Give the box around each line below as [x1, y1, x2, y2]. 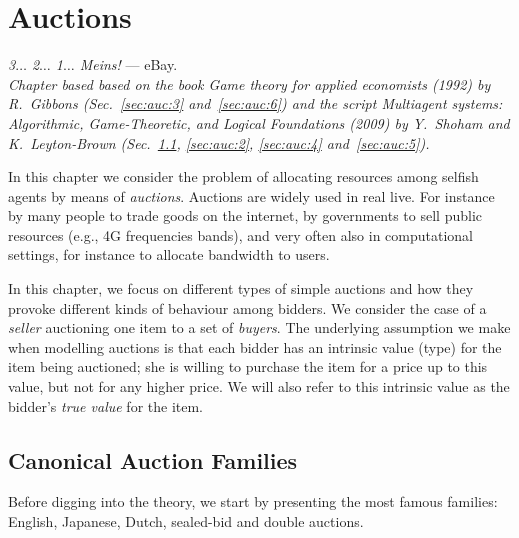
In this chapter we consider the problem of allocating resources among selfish [8, 166, 479, 187]
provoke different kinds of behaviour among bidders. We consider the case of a [8, 297, 487, 318]
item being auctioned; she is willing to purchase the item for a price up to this [8, 356, 488, 377]
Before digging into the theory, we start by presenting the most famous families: [8, 491, 498, 512]
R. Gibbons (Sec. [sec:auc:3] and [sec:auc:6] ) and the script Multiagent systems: [8, 93, 503, 114]
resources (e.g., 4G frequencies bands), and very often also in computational [8, 224, 473, 245]
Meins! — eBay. [79, 54, 178, 75]
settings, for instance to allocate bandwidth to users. [8, 244, 330, 265]
